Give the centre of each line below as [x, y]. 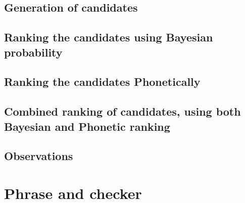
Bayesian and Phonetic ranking [87, 126]
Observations [39, 156]
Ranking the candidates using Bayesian [109, 37]
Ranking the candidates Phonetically [102, 82]
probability [33, 52]
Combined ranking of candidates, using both [122, 111]
